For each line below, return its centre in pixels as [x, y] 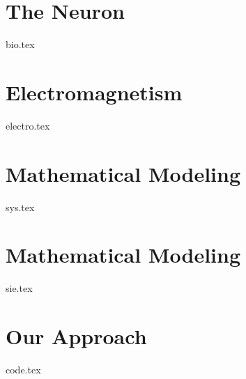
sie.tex [19, 288]
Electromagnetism [94, 92]
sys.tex [20, 207]
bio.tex [20, 44]
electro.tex [28, 125]
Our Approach [76, 336]
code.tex [23, 369]
